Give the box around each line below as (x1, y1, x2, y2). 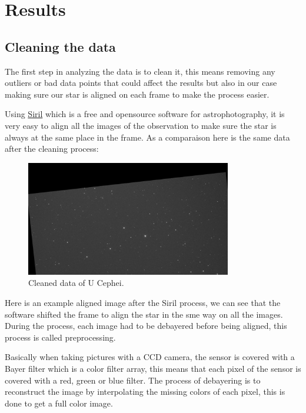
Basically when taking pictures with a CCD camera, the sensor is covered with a (5, 351, 295, 363)
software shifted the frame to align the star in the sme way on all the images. (5, 308, 283, 320)
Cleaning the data (5, 37, 116, 55)
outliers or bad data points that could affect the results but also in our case (5, 76, 277, 89)
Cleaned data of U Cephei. (28, 277, 124, 289)
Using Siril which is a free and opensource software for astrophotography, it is (5, 108, 285, 120)
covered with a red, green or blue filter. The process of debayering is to (5, 374, 261, 386)
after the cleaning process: (5, 142, 99, 155)
